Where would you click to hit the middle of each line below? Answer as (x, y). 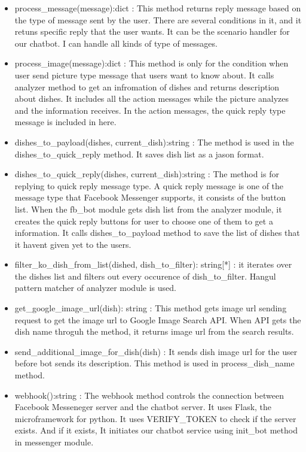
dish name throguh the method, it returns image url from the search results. (154, 331)
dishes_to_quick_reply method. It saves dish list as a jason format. (139, 154)
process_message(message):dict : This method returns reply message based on (158, 8)
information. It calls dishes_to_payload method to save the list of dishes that (157, 233)
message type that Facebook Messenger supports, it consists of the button (150, 197)
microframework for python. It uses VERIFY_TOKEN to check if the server (155, 418)
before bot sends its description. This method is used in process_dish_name (154, 363)
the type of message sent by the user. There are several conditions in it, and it (158, 19)
